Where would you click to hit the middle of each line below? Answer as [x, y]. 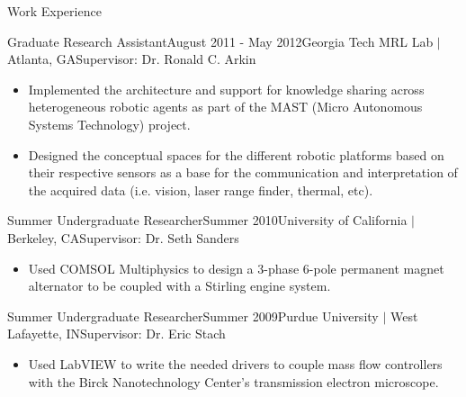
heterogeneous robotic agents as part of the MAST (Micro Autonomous [225, 107]
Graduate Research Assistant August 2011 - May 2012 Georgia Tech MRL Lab [220, 41]
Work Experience [54, 11]
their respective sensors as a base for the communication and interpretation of [243, 172]
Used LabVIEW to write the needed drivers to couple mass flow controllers [235, 363]
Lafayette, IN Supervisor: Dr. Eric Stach [116, 334]
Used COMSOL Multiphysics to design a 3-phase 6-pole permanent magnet [236, 268]
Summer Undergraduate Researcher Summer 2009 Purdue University [193, 316]
